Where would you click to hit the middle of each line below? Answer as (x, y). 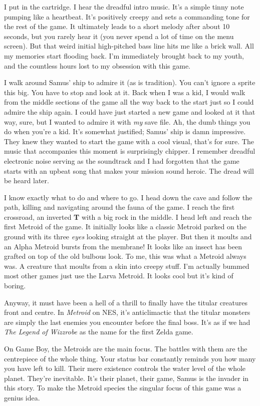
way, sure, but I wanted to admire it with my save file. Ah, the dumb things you (127, 121)
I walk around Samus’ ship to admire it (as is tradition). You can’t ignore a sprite (130, 82)
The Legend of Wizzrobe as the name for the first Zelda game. (99, 332)
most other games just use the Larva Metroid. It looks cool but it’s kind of (119, 276)
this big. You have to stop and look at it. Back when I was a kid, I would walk (125, 92)
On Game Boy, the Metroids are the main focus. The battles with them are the (126, 348)
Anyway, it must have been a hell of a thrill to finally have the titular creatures (126, 302)
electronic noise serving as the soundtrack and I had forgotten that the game (122, 160)
